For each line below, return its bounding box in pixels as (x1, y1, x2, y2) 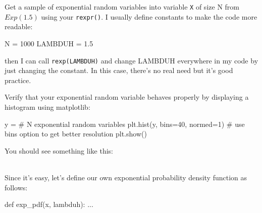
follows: (5, 182, 28, 192)
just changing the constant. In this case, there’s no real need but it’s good (5, 65, 233, 76)
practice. (5, 75, 31, 85)
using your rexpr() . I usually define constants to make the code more (41, 11, 257, 22)
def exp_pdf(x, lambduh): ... (5, 199, 93, 209)
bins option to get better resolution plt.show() (5, 128, 147, 139)
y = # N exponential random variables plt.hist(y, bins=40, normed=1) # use (5, 118, 245, 129)
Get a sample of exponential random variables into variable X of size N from (5, 2, 239, 12)
